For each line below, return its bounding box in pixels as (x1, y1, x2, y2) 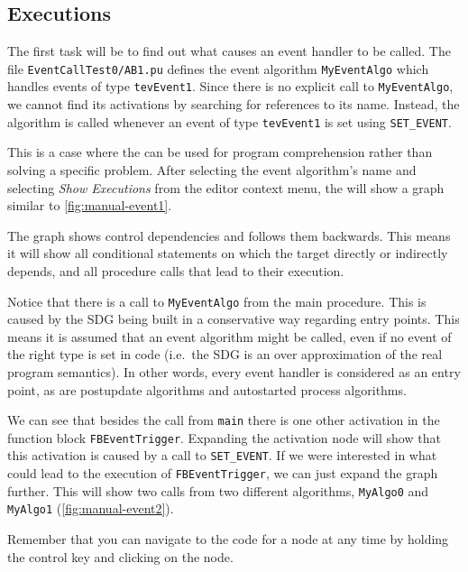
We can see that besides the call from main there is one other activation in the (7, 411, 440, 429)
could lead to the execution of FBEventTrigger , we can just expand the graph (7, 464, 438, 483)
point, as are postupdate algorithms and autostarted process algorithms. (7, 380, 407, 399)
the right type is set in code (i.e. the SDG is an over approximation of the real (7, 345, 443, 364)
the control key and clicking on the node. (7, 547, 234, 566)
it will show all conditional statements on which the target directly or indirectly (7, 244, 448, 263)
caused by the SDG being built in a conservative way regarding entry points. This (7, 309, 460, 328)
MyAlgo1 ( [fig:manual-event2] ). (7, 499, 174, 518)
